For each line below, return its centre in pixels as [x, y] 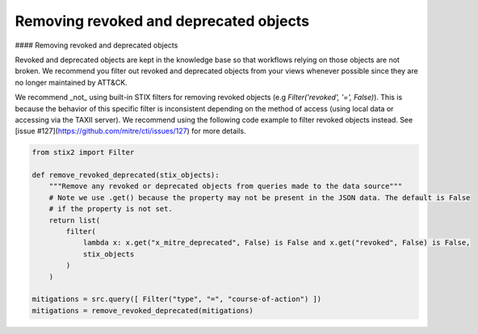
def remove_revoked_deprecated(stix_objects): [126, 175]
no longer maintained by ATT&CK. [71, 82]
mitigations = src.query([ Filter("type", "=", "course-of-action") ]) [177, 299]
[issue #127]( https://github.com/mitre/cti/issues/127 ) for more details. [130, 131]
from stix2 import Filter [83, 152]
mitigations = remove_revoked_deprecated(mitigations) [143, 310]
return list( [75, 220]
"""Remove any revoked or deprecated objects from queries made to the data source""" [226, 186]
